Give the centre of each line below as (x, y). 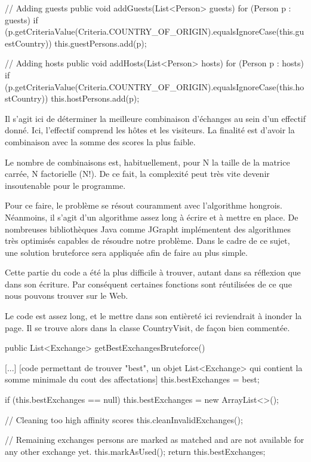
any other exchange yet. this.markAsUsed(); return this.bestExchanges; (135, 451)
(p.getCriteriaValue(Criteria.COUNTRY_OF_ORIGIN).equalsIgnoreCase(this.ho (155, 86)
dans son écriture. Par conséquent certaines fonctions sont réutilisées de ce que (148, 284)
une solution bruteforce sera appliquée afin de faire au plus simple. (126, 252)
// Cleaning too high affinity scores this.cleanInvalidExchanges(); (124, 419)
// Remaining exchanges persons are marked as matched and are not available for (155, 440)
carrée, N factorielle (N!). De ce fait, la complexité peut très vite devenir (137, 174)
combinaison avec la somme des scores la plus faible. (100, 141)
